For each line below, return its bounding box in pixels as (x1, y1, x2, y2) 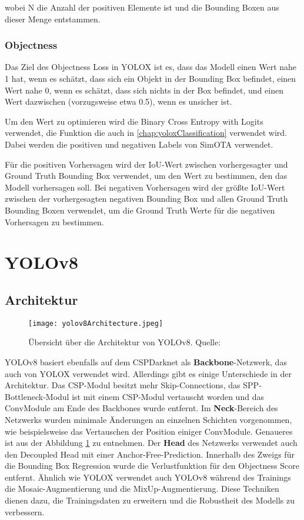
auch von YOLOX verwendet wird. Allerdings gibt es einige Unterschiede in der (5, 367, 292, 379)
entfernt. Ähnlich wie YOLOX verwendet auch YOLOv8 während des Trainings (5, 471, 291, 483)
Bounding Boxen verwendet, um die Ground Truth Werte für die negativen (5, 204, 275, 216)
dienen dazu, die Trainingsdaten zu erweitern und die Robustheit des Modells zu (5, 494, 295, 506)
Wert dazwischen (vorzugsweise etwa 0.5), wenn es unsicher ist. (5, 95, 232, 108)
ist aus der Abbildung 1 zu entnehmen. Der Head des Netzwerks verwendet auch (5, 436, 298, 449)
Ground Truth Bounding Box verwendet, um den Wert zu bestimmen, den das (5, 169, 288, 182)
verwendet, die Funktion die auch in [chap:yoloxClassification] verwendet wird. (5, 126, 288, 139)
